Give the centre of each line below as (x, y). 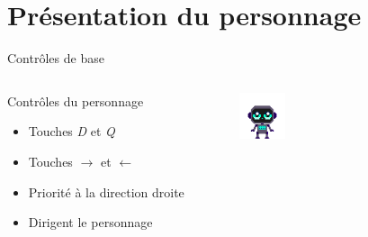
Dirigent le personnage (90, 222)
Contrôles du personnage (76, 100)
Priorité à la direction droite (106, 191)
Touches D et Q (72, 131)
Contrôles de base (56, 58)
